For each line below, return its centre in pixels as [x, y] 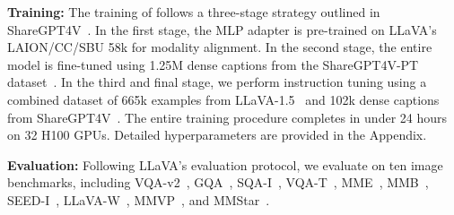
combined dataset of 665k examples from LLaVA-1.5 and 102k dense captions [223, 99]
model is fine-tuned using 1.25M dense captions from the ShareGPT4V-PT [213, 64]
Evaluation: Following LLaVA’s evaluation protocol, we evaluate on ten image [225, 164]
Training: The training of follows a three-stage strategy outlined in [194, 12]
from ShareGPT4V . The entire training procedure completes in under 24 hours [227, 117]
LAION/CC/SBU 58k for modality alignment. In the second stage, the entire [220, 47]
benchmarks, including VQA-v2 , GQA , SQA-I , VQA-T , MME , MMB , [218, 182]
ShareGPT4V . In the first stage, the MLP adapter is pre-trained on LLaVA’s [222, 29]
